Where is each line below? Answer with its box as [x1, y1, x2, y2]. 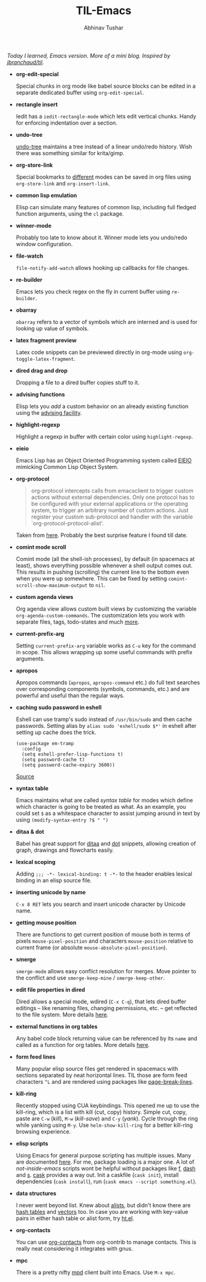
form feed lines [15, 1053, 56, 1060]
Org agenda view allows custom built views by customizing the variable [15, 605, 197, 612]
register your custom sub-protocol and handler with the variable [31, 513, 193, 520]
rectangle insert [15, 101, 58, 108]
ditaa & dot [15, 828, 45, 835]
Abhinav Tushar [83, 24, 124, 31]
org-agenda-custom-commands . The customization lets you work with [15, 611, 185, 619]
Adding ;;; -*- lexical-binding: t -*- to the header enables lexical [15, 870, 193, 878]
